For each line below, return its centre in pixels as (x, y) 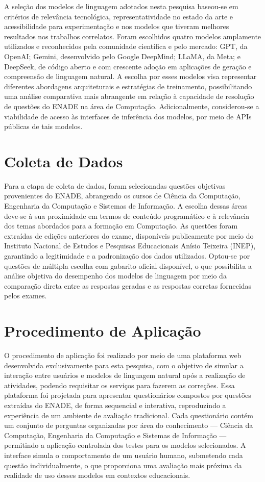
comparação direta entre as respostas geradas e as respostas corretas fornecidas (128, 285)
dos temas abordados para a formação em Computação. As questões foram (121, 226)
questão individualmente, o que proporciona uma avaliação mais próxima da (123, 465)
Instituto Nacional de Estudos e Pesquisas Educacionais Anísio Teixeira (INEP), (130, 246)
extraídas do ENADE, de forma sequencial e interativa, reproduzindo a (115, 405)
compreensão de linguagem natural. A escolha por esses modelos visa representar (130, 76)
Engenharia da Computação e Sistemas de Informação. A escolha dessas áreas (126, 206)
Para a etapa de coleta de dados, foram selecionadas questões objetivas (115, 185)
